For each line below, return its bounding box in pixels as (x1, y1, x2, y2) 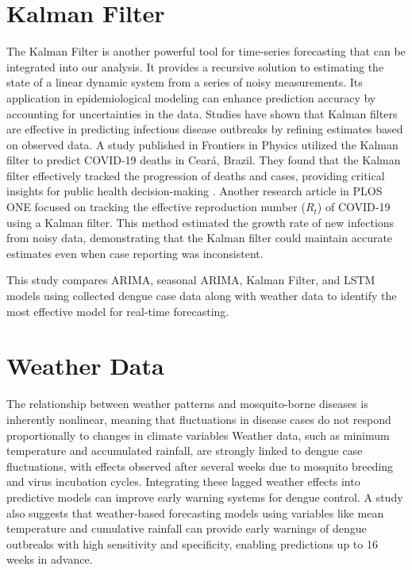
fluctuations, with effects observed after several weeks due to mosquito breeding (6, 457, 394, 474)
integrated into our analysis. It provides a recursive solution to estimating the (6, 58, 384, 75)
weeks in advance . (6, 551, 93, 568)
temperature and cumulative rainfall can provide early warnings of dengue (6, 520, 367, 537)
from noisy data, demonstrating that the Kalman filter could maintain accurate (6, 229, 393, 246)
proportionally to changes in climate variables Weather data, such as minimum (6, 426, 390, 443)
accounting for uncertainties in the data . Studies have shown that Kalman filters (6, 105, 398, 121)
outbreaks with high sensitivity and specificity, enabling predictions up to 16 (6, 535, 378, 552)
